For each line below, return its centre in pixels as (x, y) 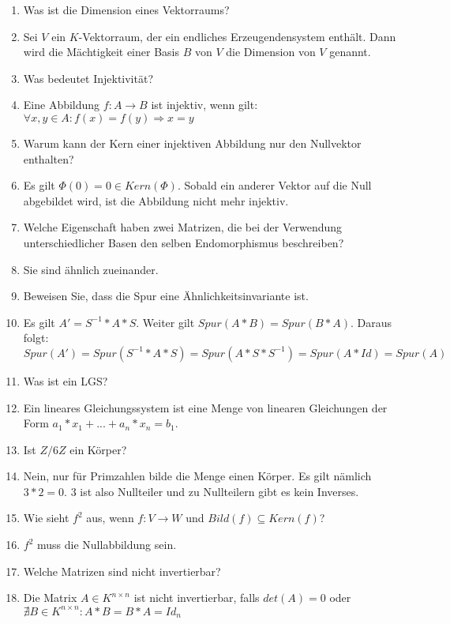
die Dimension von (271, 52)
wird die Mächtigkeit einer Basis (101, 52)
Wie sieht (46, 518)
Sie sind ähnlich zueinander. (91, 269)
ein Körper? (98, 449)
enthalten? (49, 158)
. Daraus (371, 322)
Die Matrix (50, 598)
